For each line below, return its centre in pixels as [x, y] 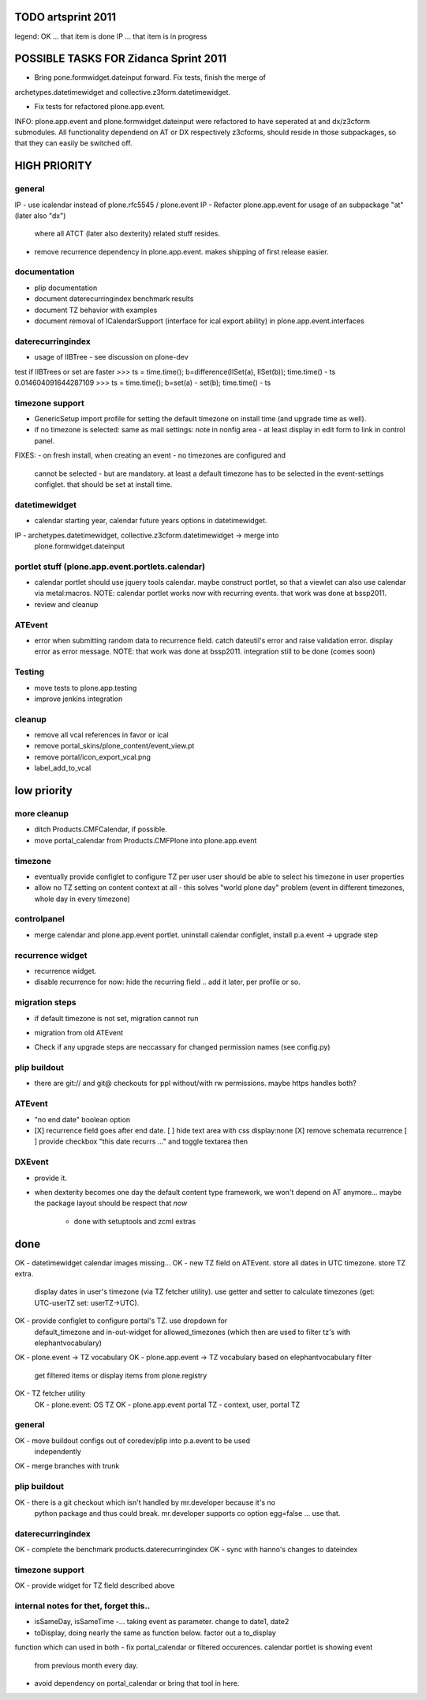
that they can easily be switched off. [73, 143]
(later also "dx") [40, 215]
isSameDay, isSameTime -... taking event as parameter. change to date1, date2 [162, 1622]
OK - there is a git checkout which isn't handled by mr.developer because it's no [145, 1502]
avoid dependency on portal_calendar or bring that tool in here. [137, 1683]
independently [58, 1452]
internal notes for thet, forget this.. [82, 1606]
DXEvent [32, 1162]
